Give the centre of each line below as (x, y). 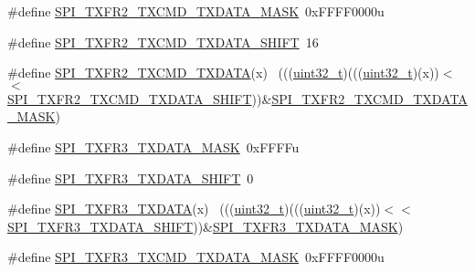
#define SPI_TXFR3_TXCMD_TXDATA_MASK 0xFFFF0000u (196, 257)
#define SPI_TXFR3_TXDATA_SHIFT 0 (131, 178)
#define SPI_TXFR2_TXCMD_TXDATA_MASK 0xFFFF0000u (196, 11)
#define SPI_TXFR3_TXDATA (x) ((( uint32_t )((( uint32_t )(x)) (194, 209)
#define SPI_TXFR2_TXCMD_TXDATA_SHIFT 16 (163, 42)
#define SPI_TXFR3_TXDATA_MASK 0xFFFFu (153, 146)
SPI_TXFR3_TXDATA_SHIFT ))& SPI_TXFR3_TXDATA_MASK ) (206, 226)
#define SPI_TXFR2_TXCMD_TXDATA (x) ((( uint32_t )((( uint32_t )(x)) (223, 73)
